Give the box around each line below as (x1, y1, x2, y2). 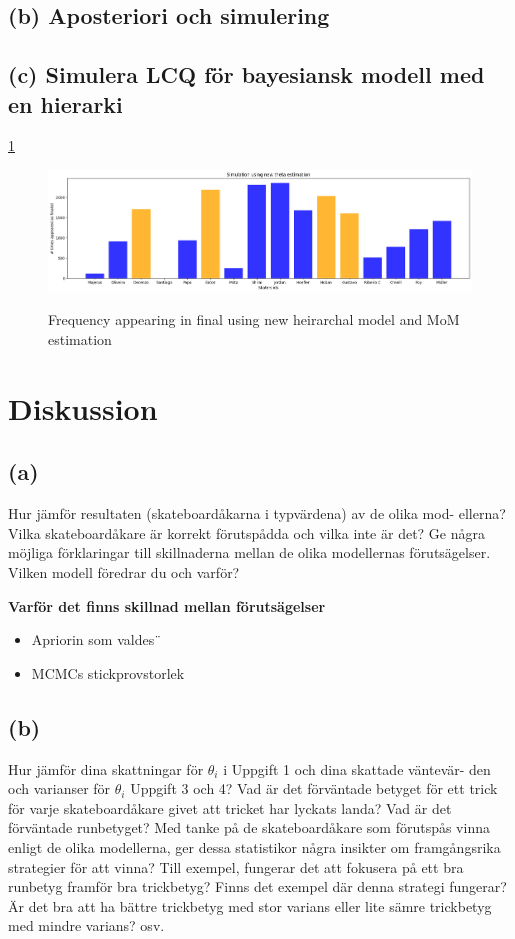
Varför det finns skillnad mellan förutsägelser (8, 595, 326, 616)
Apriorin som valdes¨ (31, 629, 162, 650)
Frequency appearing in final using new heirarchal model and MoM (48, 309, 460, 330)
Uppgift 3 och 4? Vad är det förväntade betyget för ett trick (130, 778, 498, 799)
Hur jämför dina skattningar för (8, 758, 204, 779)
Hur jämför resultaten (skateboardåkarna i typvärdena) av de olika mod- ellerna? (8, 503, 506, 524)
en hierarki (8, 88, 123, 119)
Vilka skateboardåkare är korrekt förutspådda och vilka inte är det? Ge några (8, 522, 485, 543)
